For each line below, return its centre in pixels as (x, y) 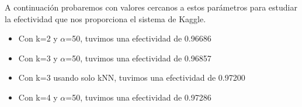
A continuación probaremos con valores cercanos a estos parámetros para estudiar (151, 7)
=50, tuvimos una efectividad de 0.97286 (138, 97)
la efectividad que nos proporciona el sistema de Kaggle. (105, 18)
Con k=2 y (38, 38)
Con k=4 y (38, 97)
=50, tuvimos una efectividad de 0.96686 (138, 38)
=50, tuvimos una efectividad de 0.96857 (138, 58)
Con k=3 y (38, 58)
